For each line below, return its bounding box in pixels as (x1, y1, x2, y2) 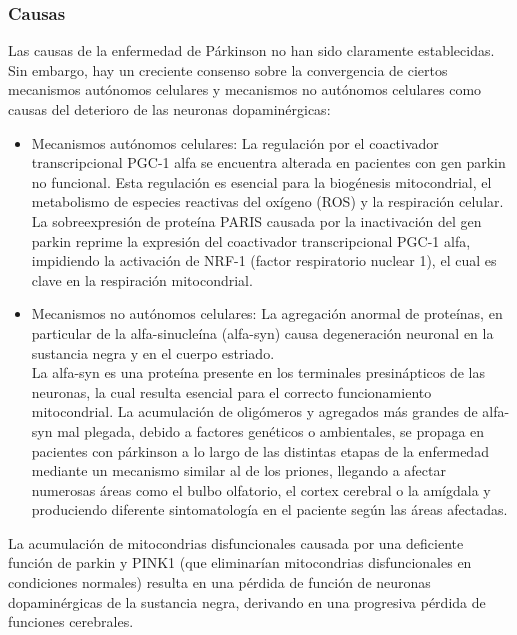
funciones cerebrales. (8, 611, 134, 632)
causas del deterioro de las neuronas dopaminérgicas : (8, 99, 331, 119)
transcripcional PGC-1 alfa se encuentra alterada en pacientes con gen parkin (31, 152, 506, 173)
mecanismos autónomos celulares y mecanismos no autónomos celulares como (8, 79, 482, 100)
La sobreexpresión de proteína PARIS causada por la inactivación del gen (31, 210, 482, 231)
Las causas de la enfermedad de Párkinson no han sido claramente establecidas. (8, 40, 495, 61)
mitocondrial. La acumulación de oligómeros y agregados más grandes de (31, 401, 478, 422)
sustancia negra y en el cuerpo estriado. (31, 342, 275, 363)
